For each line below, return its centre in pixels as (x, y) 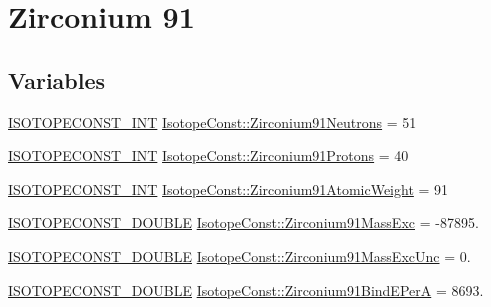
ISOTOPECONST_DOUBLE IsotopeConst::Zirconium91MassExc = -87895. (243, 222)
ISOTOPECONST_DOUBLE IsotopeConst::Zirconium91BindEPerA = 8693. (246, 289)
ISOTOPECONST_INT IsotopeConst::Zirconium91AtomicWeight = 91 (228, 188)
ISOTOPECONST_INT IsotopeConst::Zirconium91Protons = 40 (208, 155)
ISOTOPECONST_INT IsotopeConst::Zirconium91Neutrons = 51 (212, 121)
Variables (57, 79)
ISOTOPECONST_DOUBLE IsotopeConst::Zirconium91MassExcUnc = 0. (239, 255)
